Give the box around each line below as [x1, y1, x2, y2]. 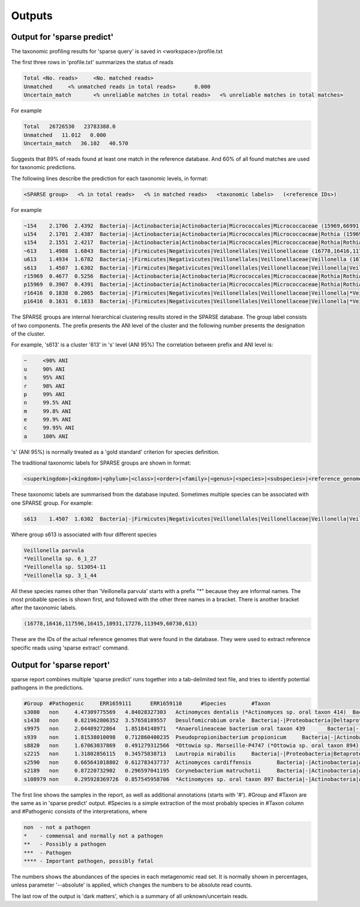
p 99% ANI [23, 391, 65, 397]
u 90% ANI [23, 366, 65, 372]
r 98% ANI [23, 382, 65, 390]
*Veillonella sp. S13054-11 [23, 564, 106, 570]
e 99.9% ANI [23, 416, 72, 423]
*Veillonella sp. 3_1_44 [23, 572, 97, 579]
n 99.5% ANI [23, 399, 72, 406]
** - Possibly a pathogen [23, 841, 106, 848]
